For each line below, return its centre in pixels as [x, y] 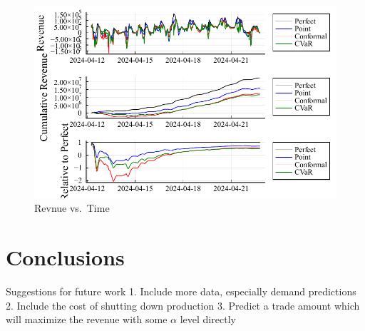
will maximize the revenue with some [87, 319]
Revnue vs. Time [72, 208]
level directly [208, 319]
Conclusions [65, 257]
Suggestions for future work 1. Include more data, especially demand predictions [181, 291]
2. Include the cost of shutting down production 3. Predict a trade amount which [183, 305]
